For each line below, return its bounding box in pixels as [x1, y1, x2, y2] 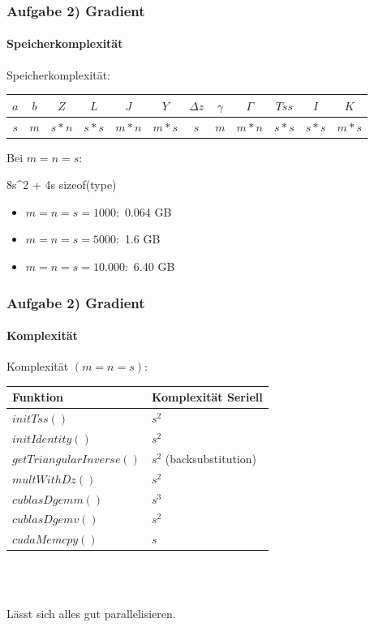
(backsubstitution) [165, 449, 256, 466]
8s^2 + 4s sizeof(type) [6, 176, 117, 193]
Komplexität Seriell [151, 389, 263, 406]
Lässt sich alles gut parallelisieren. [6, 604, 176, 621]
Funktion [12, 389, 63, 406]
